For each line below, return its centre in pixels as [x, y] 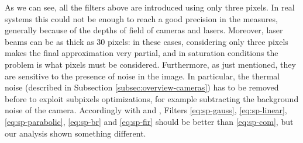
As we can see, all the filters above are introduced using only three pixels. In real [150, 7]
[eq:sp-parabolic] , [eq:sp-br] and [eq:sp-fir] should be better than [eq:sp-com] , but [149, 121]
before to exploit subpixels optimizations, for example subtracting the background [152, 98]
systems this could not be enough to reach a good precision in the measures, [141, 18]
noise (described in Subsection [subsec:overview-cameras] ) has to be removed [142, 87]
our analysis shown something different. [75, 133]
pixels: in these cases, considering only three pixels [198, 41]
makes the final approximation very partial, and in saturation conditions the [142, 53]
